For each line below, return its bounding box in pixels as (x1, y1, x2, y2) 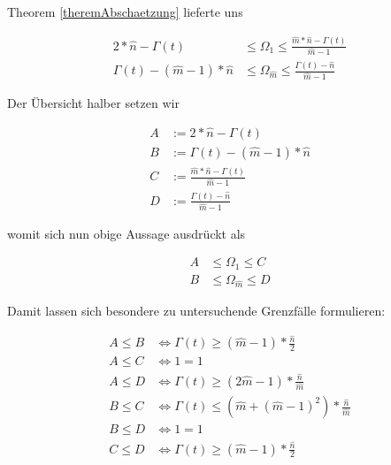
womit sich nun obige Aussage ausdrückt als (7, 224, 246, 242)
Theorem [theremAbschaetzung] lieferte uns (7, 3, 243, 20)
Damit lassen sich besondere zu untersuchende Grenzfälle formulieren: (7, 301, 386, 319)
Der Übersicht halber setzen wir (7, 94, 180, 112)
